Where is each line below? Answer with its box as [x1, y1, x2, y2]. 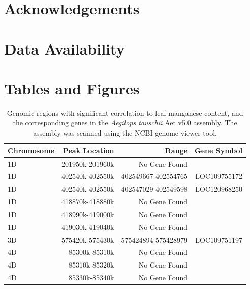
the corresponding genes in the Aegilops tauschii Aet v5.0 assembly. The [13, 117, 237, 128]
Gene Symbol [195, 145, 243, 155]
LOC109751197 [195, 234, 243, 245]
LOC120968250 [195, 183, 243, 194]
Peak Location [63, 145, 114, 155]
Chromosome [8, 145, 54, 155]
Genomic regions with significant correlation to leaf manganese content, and [7, 107, 243, 118]
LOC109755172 [195, 171, 243, 181]
